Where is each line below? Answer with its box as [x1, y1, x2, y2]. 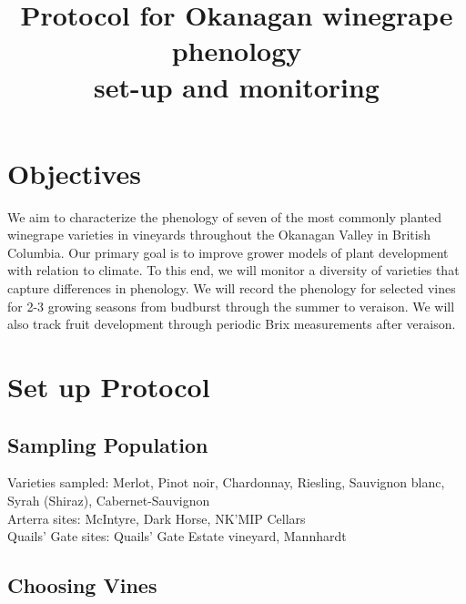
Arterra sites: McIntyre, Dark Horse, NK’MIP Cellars [7, 508, 306, 527]
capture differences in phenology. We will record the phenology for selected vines [7, 279, 456, 298]
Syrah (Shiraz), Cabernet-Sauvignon [7, 491, 210, 510]
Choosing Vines [7, 571, 157, 599]
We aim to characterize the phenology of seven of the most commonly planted [7, 207, 441, 226]
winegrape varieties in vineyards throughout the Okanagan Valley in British [7, 225, 431, 244]
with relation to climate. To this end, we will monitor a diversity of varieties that [7, 261, 460, 280]
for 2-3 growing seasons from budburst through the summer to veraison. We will [7, 296, 455, 315]
